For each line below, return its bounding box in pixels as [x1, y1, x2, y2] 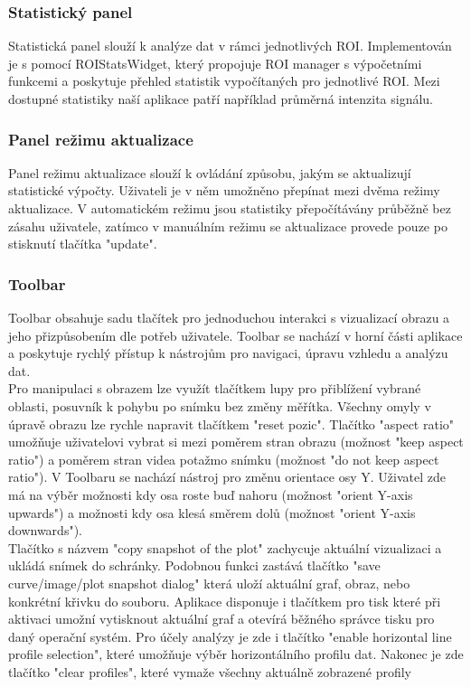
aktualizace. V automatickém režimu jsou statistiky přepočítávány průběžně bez [8, 199, 451, 217]
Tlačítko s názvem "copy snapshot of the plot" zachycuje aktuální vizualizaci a [8, 538, 442, 557]
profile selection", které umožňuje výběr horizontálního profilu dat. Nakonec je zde [8, 645, 464, 663]
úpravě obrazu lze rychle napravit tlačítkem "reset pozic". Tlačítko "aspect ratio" [8, 414, 455, 433]
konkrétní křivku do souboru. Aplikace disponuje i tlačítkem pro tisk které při [8, 591, 441, 610]
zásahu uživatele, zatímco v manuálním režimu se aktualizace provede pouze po [8, 216, 447, 235]
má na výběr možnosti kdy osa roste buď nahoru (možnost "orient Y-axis [8, 485, 413, 503]
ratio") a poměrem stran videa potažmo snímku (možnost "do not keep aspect [8, 449, 439, 468]
